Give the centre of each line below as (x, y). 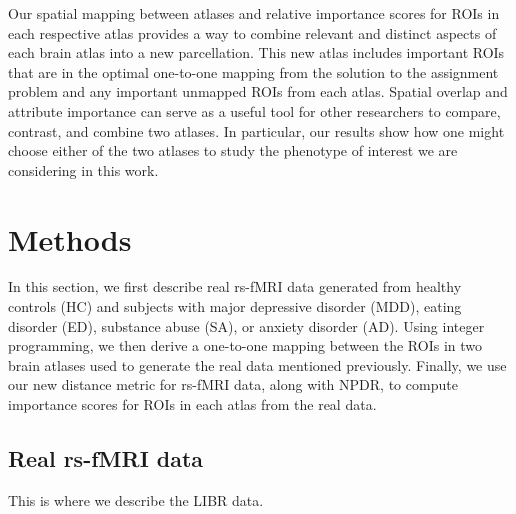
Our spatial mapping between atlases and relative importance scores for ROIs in (254, 13)
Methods (70, 238)
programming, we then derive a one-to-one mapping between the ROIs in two (245, 345)
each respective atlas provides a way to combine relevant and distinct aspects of (252, 32)
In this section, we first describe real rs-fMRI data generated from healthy (235, 286)
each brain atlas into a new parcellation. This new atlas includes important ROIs (256, 52)
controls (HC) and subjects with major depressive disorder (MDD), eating (235, 306)
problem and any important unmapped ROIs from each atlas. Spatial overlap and (258, 91)
